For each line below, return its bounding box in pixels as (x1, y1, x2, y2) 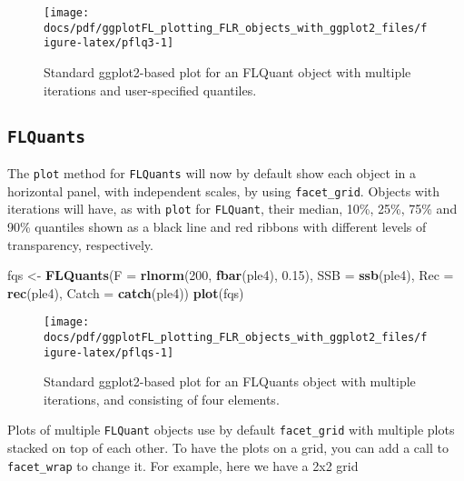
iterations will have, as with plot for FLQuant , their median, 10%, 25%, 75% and (7, 199, 458, 218)
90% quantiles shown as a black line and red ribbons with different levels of (7, 216, 427, 235)
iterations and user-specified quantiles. (44, 80, 257, 99)
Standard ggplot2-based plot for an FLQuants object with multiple (44, 372, 416, 391)
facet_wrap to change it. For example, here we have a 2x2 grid (7, 456, 359, 475)
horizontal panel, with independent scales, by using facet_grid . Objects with (7, 181, 440, 200)
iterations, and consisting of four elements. (44, 389, 280, 408)
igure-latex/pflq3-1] (44, 36, 174, 50)
